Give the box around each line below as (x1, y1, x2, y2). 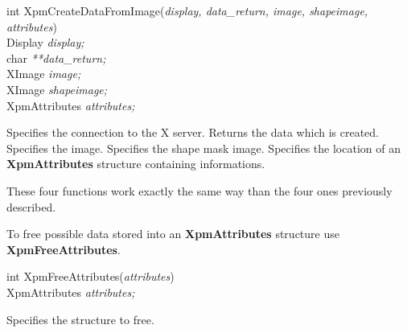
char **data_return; (6, 49, 106, 66)
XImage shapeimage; (6, 80, 108, 97)
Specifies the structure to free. (6, 310, 154, 327)
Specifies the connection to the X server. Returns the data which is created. (6, 124, 380, 141)
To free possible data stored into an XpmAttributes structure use (6, 225, 339, 242)
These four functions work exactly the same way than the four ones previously (6, 182, 393, 199)
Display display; (6, 34, 84, 51)
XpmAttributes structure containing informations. (6, 155, 265, 172)
